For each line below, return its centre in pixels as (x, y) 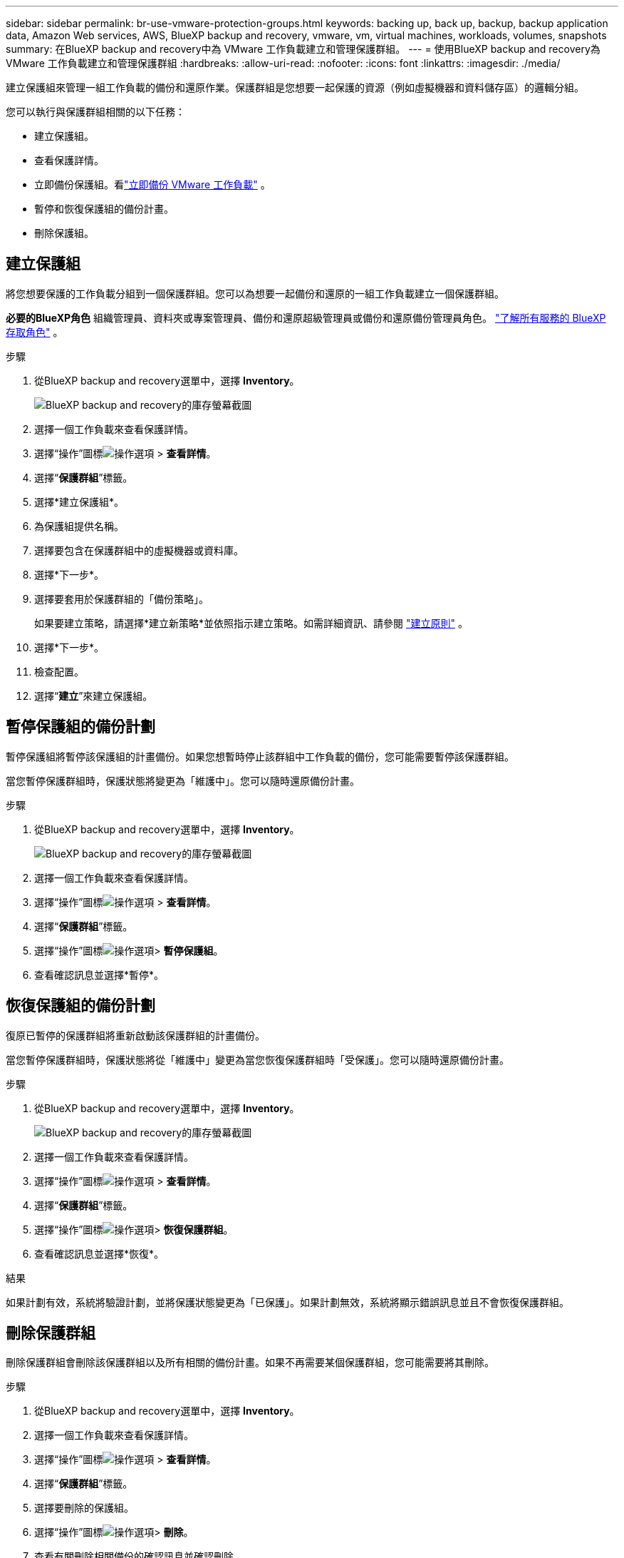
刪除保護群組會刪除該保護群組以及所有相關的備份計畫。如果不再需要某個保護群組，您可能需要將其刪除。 (250, 1363)
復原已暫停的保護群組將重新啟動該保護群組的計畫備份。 (135, 1035)
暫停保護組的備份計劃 (80, 727)
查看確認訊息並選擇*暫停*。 (99, 974)
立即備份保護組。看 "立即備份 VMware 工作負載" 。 (152, 184)
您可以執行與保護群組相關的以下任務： (95, 112)
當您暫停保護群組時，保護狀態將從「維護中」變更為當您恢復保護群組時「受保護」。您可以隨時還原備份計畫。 (258, 1059)
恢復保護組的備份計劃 (80, 1006)
